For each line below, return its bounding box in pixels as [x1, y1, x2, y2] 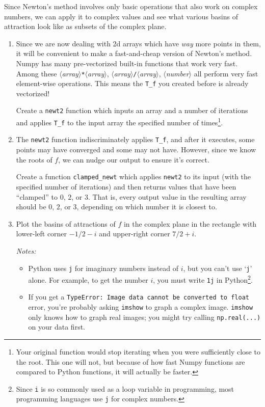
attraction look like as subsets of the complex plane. [4, 21, 167, 32]
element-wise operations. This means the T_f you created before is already [16, 78, 249, 89]
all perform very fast [194, 68, 258, 78]
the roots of [16, 154, 52, 165]
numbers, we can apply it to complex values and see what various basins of [4, 11, 238, 21]
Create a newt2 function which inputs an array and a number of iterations [16, 105, 248, 116]
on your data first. [28, 321, 85, 332]
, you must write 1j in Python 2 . [153, 273, 253, 285]
